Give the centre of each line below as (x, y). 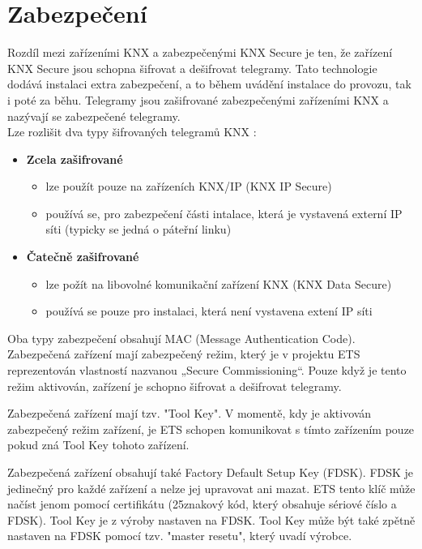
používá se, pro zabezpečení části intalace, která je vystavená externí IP (224, 213)
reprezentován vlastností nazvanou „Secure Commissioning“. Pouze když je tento (207, 370)
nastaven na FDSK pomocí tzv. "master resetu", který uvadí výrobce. (180, 536)
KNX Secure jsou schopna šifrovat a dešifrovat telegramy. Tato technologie (192, 68)
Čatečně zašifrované (83, 257)
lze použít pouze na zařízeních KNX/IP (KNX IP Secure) (189, 186)
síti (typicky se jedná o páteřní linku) (139, 229)
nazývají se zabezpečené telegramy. (94, 116)
